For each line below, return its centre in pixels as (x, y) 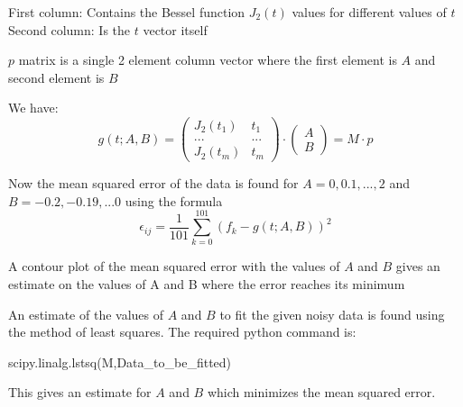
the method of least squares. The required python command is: (182, 332)
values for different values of (369, 12)
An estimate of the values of (86, 314)
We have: (33, 108)
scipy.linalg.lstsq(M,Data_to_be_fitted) (120, 362)
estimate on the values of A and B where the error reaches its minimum (207, 284)
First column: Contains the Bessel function (127, 12)
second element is (56, 77)
